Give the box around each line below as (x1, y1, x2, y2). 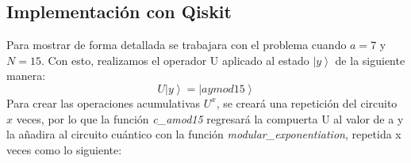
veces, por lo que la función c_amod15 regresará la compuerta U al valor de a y (16, 110, 404, 127)
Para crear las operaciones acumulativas (6, 94, 201, 111)
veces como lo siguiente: (6, 141, 122, 157)
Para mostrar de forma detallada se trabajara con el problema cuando (6, 36, 347, 53)
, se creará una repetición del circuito (216, 94, 398, 111)
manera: (6, 67, 46, 84)
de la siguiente (335, 51, 405, 68)
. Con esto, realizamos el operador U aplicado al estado (40, 51, 309, 68)
